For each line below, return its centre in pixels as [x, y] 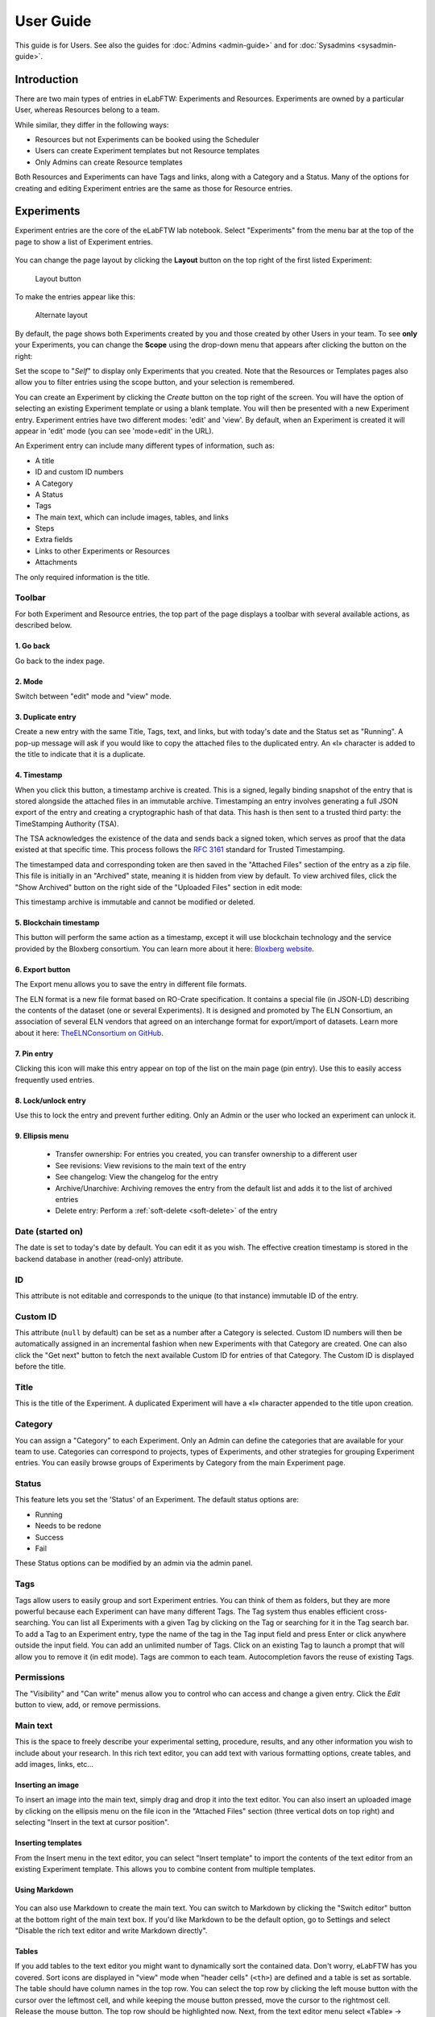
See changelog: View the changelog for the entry [137, 1177]
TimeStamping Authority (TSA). [67, 824]
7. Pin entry [34, 1054]
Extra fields [54, 540]
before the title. [40, 1367]
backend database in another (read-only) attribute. [99, 1259]
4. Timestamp [39, 775]
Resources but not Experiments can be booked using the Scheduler [147, 140]
